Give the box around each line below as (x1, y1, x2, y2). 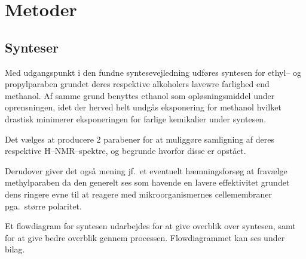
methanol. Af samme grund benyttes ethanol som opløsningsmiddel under (5, 89, 275, 101)
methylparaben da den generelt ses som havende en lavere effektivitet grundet (5, 176, 290, 189)
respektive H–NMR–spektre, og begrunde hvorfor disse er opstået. (5, 144, 246, 157)
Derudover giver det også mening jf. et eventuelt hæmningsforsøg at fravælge (5, 164, 287, 177)
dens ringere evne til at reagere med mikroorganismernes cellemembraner (5, 187, 272, 200)
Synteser (5, 38, 59, 56)
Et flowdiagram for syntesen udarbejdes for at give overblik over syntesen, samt (5, 220, 296, 232)
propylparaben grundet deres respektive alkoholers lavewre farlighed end (5, 78, 270, 90)
